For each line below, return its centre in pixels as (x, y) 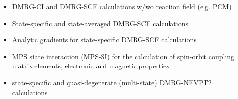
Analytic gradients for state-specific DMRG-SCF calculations (104, 40)
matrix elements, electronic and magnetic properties (90, 66)
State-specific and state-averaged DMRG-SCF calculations (100, 23)
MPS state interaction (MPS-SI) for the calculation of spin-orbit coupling (123, 56)
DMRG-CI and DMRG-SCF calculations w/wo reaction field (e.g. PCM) (122, 6)
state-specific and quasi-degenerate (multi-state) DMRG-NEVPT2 (112, 82)
